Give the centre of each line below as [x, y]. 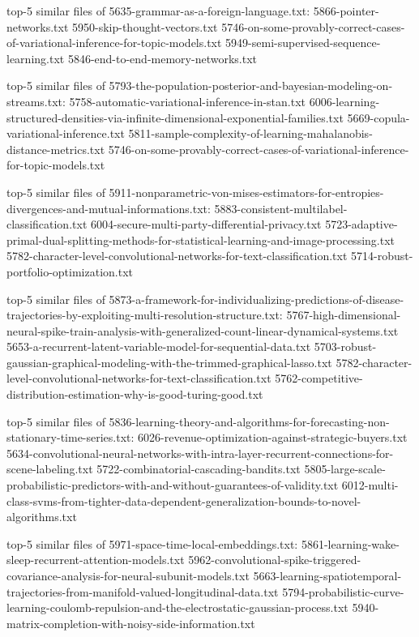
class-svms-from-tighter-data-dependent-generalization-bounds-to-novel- [184, 500]
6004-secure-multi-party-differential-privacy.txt [206, 224]
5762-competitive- [319, 378]
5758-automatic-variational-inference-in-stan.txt [188, 101]
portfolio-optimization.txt [70, 271]
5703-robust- [345, 346]
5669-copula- [378, 117]
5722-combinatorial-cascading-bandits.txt [199, 469]
